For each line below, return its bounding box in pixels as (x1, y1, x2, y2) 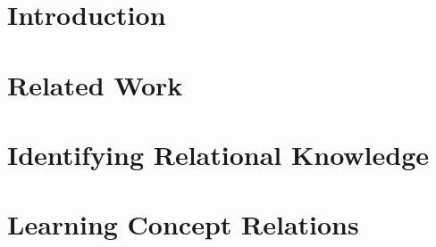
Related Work (7, 66, 183, 103)
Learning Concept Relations (7, 206, 359, 243)
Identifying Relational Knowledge (7, 136, 430, 172)
